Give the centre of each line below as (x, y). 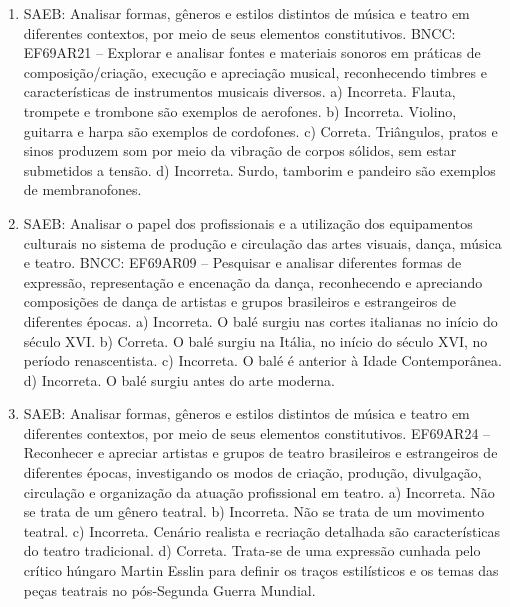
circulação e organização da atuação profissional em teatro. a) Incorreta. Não (259, 491)
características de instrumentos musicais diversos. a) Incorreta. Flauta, (239, 91)
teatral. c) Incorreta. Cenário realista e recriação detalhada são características (262, 530)
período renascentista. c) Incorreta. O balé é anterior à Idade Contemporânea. (262, 360)
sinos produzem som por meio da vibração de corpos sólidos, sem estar (240, 150)
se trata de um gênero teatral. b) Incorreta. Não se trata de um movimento (254, 511)
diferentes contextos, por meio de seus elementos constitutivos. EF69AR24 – (257, 432)
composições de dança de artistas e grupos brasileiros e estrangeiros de (239, 301)
